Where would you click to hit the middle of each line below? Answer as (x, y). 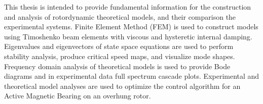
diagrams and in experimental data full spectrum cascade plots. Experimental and (132, 76)
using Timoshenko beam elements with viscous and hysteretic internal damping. (128, 36)
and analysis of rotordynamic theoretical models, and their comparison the (120, 16)
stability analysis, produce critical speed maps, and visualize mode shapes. (120, 56)
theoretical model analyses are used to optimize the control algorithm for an (122, 86)
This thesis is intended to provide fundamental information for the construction (128, 7)
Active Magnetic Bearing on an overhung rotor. (78, 96)
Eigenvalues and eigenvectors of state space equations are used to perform (119, 46)
